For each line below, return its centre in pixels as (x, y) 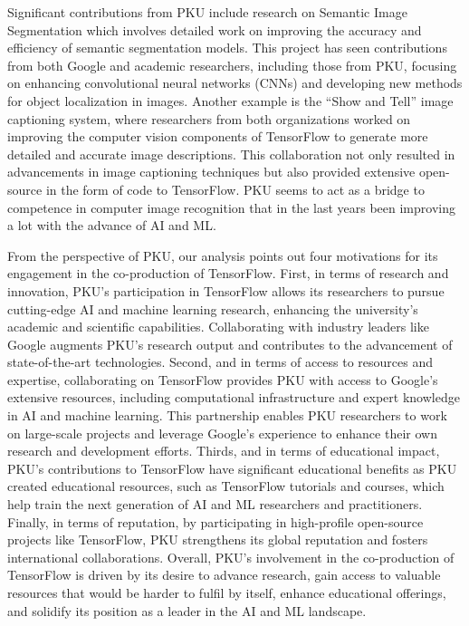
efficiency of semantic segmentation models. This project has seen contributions (227, 48)
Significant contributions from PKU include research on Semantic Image (207, 12)
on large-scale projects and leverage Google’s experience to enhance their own (222, 433)
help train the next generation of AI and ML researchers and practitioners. (215, 504)
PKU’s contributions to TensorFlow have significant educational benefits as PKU (232, 468)
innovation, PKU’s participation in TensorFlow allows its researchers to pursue (226, 290)
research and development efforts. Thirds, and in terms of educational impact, (224, 451)
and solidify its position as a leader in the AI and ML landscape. (187, 610)
